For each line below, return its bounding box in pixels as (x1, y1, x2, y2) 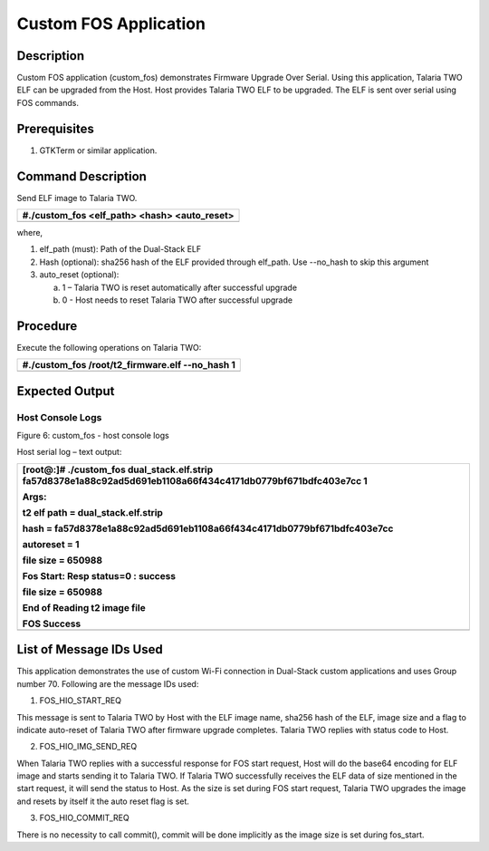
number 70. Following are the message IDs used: (16, 678, 199, 689)
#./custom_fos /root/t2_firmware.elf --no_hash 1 (22, 359, 235, 372)
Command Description (16, 169, 147, 184)
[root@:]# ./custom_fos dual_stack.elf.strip (22, 463, 213, 476)
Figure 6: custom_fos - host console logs (16, 430, 169, 441)
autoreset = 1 (22, 537, 80, 550)
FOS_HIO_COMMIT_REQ (39, 812, 130, 824)
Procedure (16, 318, 78, 334)
